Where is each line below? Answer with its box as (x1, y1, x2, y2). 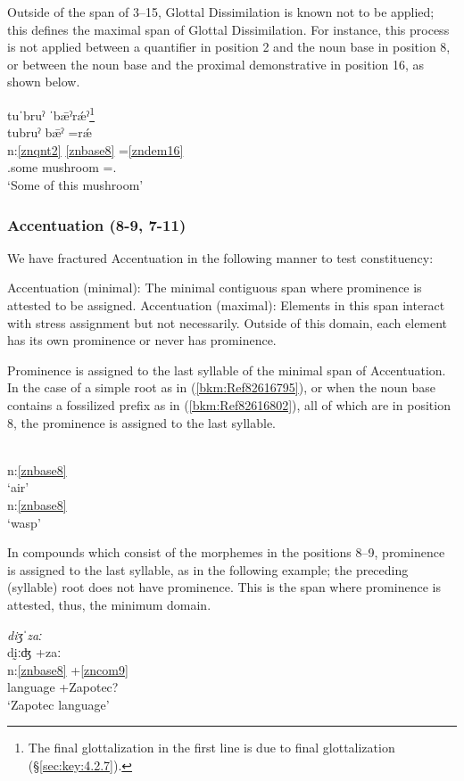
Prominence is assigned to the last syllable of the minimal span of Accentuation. (7, 360, 446, 379)
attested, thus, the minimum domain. (7, 595, 211, 613)
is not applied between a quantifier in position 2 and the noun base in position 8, (7, 37, 451, 56)
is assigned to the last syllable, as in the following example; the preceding (7, 560, 409, 579)
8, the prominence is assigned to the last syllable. (7, 413, 277, 432)
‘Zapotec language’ (7, 695, 110, 713)
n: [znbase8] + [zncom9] (7, 660, 128, 678)
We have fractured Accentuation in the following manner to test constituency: (7, 248, 434, 267)
